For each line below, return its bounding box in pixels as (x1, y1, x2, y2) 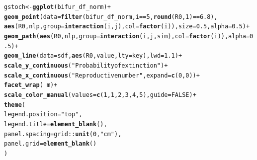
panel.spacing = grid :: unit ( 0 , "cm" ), (4, 130, 122, 138)
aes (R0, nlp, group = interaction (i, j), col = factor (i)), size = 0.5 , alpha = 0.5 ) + (4, 23, 250, 30)
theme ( (4, 101, 25, 108)
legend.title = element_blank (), (4, 120, 107, 128)
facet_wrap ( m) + (4, 81, 58, 89)
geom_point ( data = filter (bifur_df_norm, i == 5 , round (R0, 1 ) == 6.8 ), (4, 13, 218, 20)
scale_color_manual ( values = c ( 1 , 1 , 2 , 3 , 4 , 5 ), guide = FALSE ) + (4, 91, 196, 98)
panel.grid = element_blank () (4, 140, 97, 148)
